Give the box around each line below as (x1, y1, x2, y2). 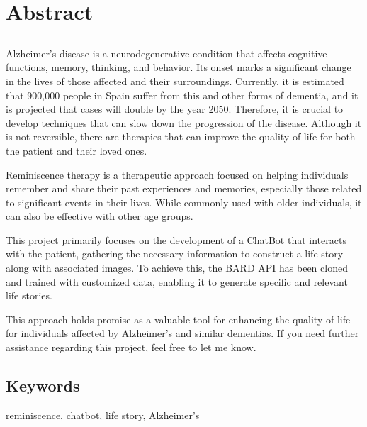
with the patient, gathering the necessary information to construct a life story (6, 246, 344, 261)
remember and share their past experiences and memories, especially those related (6, 181, 362, 196)
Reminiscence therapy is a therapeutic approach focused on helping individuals (6, 167, 349, 182)
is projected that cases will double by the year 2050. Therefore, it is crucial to (6, 101, 344, 116)
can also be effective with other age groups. (6, 209, 193, 223)
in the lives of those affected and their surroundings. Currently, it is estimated (6, 73, 344, 88)
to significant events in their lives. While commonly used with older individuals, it (6, 194, 362, 209)
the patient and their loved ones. (6, 143, 147, 157)
